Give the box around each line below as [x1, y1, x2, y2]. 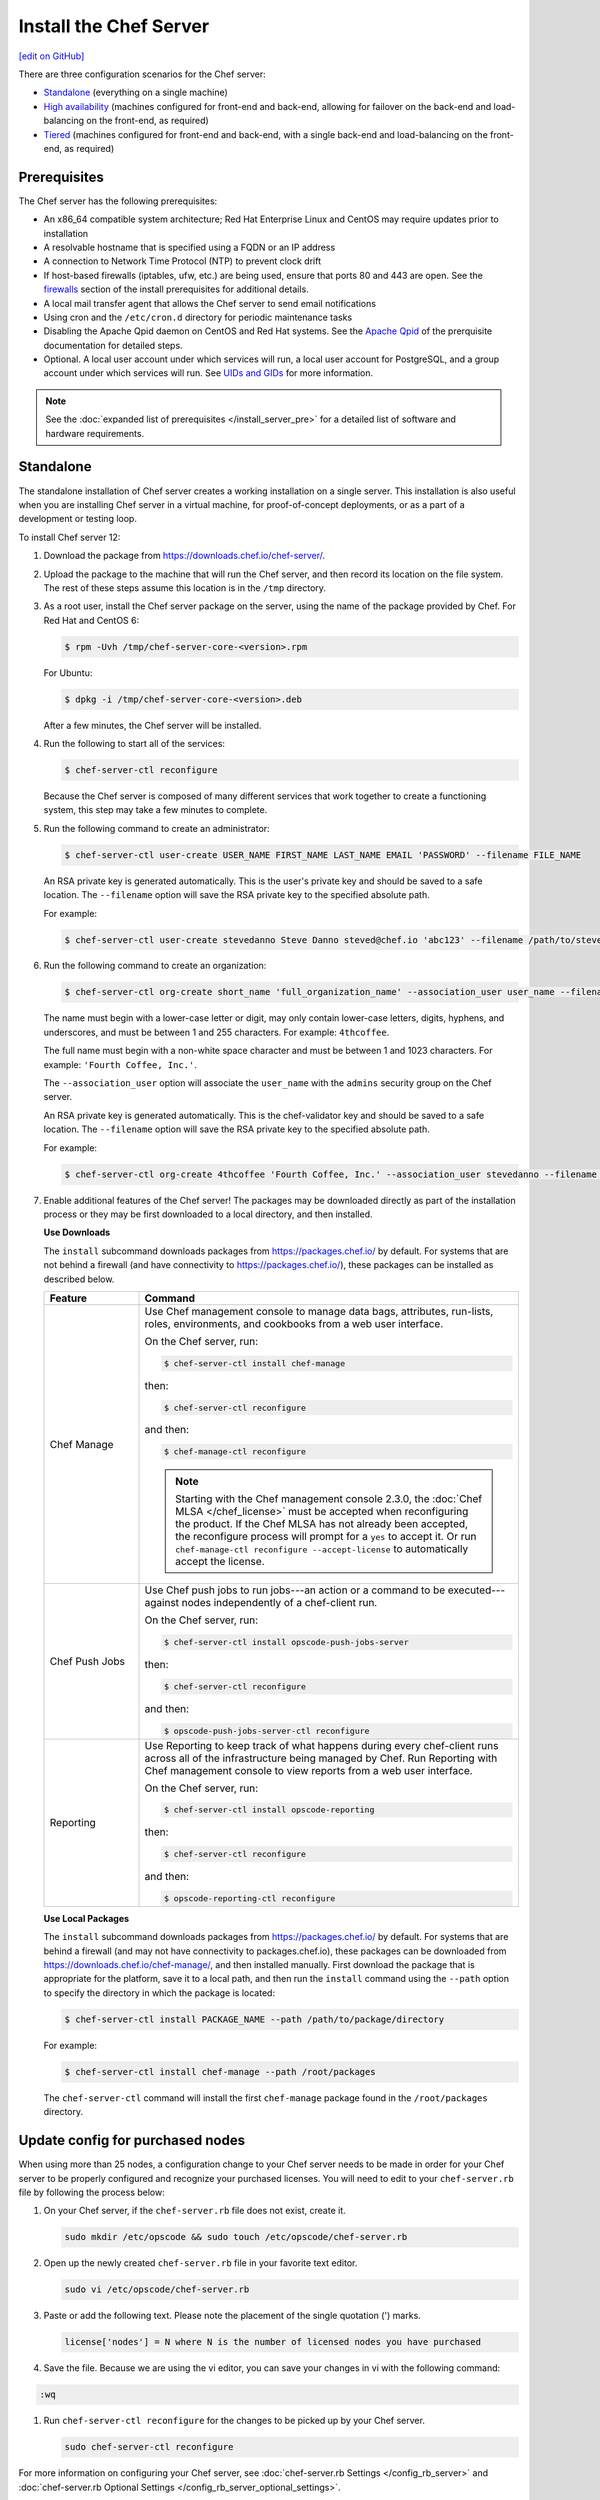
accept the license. [175, 1555, 265, 1569]
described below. [43, 1273, 115, 1285]
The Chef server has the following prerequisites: [18, 195, 218, 207]
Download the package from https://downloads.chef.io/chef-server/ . [43, 550, 326, 562]
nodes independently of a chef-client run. [181, 1596, 378, 1610]
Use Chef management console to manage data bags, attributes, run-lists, [144, 1304, 494, 1318]
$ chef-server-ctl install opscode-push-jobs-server [163, 1637, 409, 1648]
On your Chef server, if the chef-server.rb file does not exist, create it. [43, 2205, 347, 2217]
